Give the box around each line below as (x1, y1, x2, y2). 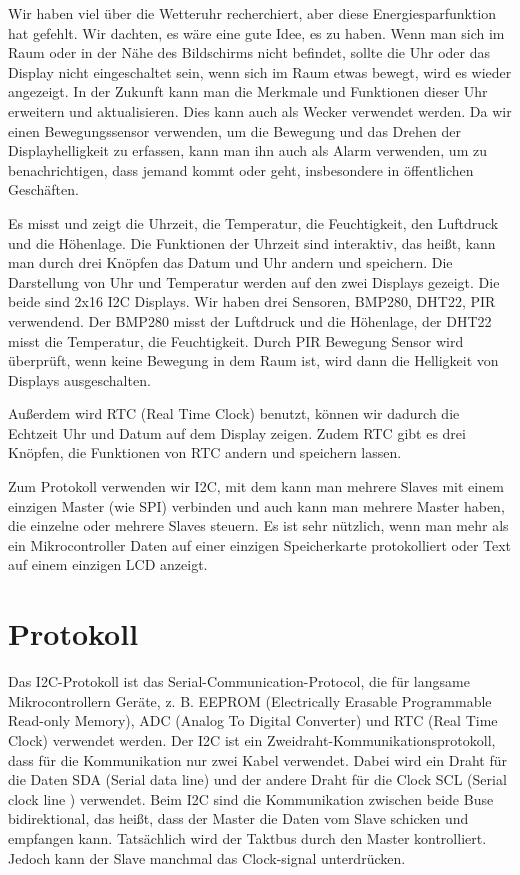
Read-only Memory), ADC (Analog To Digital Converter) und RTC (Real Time (8, 710, 498, 731)
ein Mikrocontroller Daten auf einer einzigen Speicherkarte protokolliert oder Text (8, 534, 512, 555)
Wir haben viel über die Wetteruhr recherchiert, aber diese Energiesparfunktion (8, 3, 497, 23)
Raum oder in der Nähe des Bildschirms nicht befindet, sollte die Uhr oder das (8, 42, 491, 63)
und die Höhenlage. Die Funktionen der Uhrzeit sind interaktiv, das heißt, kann (8, 232, 496, 253)
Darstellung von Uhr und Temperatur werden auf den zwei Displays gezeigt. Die (8, 271, 500, 292)
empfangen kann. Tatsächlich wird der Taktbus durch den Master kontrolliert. (8, 827, 487, 848)
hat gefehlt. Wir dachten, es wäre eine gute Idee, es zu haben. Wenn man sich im (8, 22, 505, 43)
